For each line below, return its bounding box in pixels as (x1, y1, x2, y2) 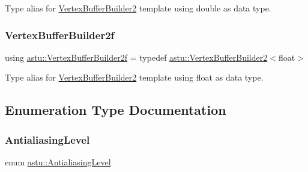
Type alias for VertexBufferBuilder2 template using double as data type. (5, 2, 271, 14)
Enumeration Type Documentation (5, 100, 226, 119)
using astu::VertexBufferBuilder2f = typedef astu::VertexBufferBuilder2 (5, 51, 268, 63)
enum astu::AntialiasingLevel (5, 156, 111, 168)
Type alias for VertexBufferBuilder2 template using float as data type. (5, 71, 264, 84)
